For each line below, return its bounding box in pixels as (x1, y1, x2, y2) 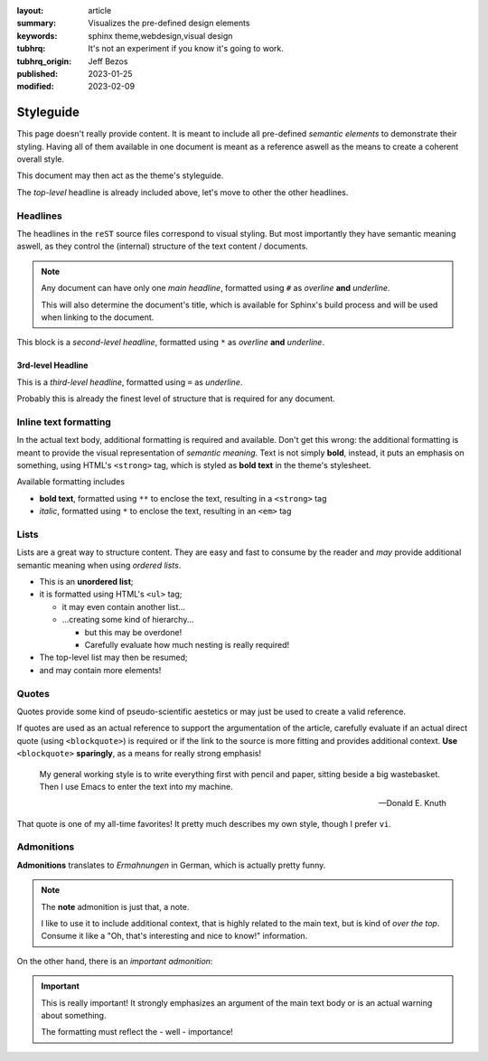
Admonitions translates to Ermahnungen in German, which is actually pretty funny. (16, 859, 326, 870)
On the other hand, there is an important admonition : (16, 955, 213, 966)
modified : (16, 81, 54, 92)
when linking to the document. (41, 312, 155, 323)
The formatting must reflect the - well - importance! (41, 1027, 234, 1038)
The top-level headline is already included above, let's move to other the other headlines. (16, 186, 349, 198)
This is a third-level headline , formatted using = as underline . (16, 376, 243, 388)
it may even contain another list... (61, 601, 185, 612)
